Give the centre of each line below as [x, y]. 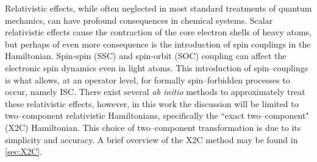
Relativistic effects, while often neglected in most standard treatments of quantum [158, 8]
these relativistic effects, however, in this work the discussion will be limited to [152, 103]
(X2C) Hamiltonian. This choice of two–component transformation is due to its [153, 127]
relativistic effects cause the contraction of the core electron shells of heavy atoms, [158, 32]
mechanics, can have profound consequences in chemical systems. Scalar [139, 20]
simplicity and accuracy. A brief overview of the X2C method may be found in [151, 139]
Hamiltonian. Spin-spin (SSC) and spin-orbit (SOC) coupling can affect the [146, 56]
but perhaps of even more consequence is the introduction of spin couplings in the [158, 44]
